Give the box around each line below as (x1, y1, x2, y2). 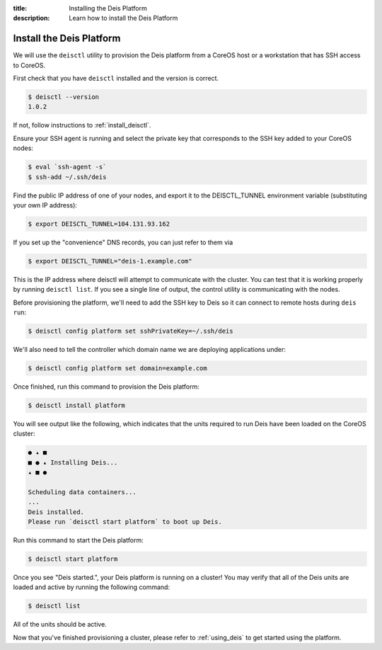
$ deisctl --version (28, 93, 99, 101)
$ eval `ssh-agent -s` (28, 163, 107, 171)
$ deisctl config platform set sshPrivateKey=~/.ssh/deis (28, 327, 233, 336)
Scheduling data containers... (28, 488, 137, 496)
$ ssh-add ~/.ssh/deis (28, 173, 107, 181)
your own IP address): (13, 200, 78, 209)
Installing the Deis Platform (69, 4, 148, 12)
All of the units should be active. (13, 620, 108, 629)
